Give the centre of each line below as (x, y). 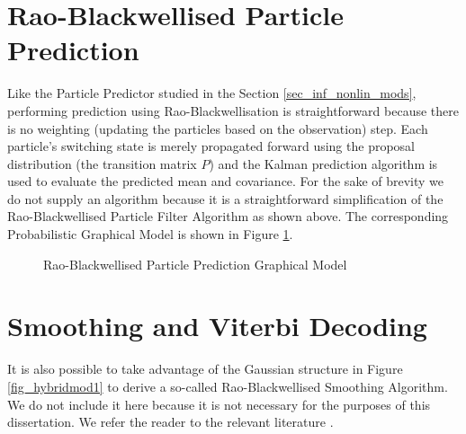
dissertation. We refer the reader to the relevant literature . (170, 422)
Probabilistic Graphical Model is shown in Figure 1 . (150, 234)
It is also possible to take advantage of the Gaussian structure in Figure (205, 369)
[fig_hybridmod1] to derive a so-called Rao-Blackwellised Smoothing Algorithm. (228, 386)
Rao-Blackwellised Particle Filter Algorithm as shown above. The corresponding (228, 216)
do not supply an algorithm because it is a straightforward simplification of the (225, 198)
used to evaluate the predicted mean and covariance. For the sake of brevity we (226, 181)
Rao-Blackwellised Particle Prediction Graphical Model (195, 264)
